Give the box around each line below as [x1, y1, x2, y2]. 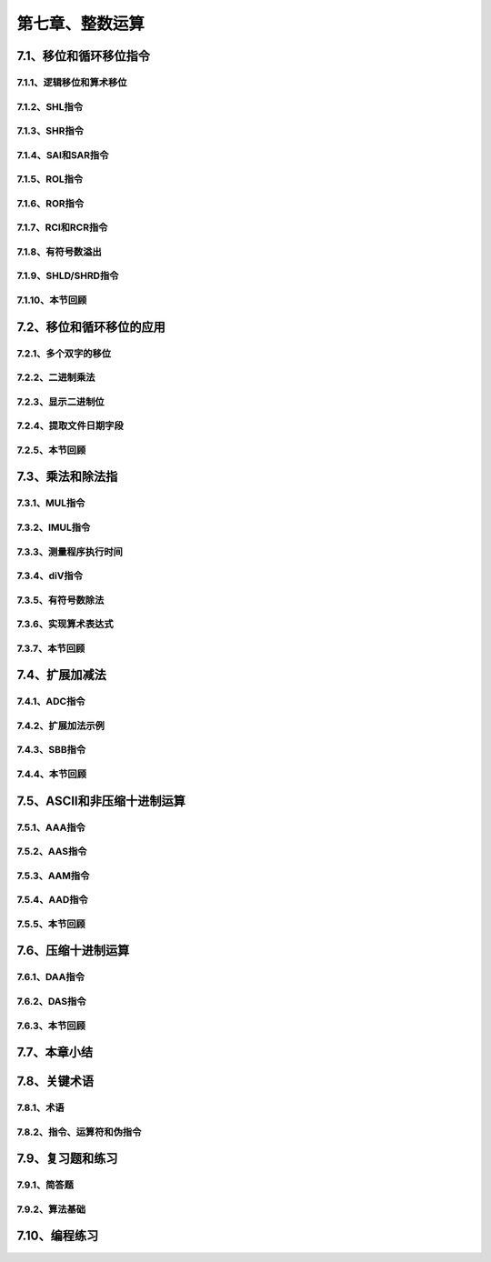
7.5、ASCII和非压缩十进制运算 [16, 793, 185, 808]
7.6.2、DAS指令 [16, 996, 86, 1008]
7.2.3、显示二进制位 [16, 396, 105, 408]
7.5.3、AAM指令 [16, 869, 90, 882]
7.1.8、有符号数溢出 [16, 245, 102, 258]
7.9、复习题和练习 [16, 1151, 118, 1167]
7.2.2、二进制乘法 [16, 371, 95, 384]
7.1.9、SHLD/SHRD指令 [16, 269, 119, 282]
